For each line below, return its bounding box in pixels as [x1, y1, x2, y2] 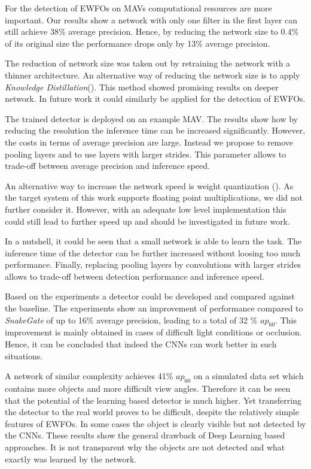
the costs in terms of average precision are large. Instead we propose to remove [5, 135, 294, 148]
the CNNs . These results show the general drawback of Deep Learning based [5, 429, 285, 441]
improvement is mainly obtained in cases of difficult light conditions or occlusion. [5, 326, 302, 338]
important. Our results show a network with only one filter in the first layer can [5, 13, 298, 26]
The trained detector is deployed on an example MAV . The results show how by [5, 112, 298, 125]
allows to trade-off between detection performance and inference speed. [5, 270, 264, 282]
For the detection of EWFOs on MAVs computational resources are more [5, 2, 272, 14]
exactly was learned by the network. [5, 452, 137, 465]
